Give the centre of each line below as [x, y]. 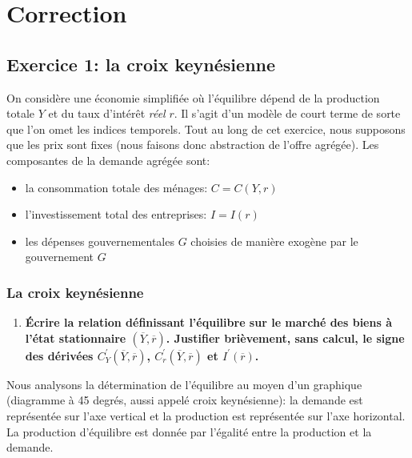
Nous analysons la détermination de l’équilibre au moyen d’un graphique [184, 384]
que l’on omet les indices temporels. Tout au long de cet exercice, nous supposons [206, 129]
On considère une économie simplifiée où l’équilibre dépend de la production [193, 97]
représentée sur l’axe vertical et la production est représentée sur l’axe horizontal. [206, 415]
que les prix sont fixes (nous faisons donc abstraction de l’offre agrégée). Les [193, 145]
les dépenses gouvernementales [100, 241]
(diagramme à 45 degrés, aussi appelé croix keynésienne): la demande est [185, 400]
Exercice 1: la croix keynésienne [141, 64]
